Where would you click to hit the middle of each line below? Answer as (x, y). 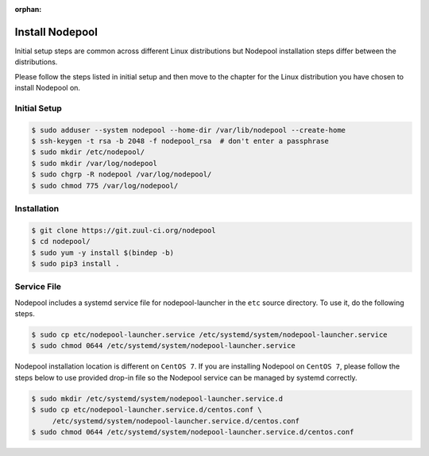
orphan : (28, 9)
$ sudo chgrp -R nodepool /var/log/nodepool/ (122, 174)
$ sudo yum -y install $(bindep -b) (103, 253)
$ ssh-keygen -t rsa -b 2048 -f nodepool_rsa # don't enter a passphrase (180, 141)
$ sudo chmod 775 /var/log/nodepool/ (105, 185)
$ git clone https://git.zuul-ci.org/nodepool (124, 230)
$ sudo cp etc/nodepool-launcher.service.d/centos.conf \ (147, 410)
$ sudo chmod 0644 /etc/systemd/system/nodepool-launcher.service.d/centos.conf (193, 432)
